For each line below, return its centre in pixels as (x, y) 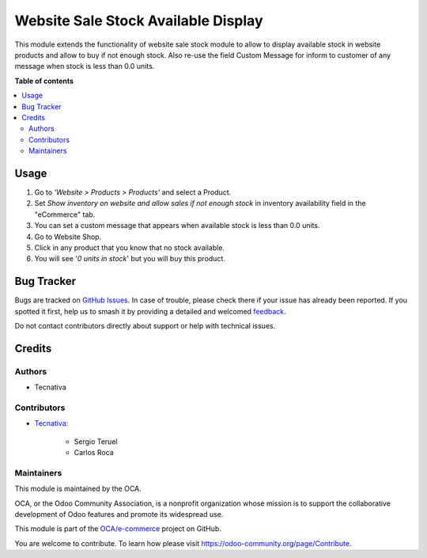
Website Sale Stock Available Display (139, 21)
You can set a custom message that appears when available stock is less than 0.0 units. (177, 226)
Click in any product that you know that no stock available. (130, 247)
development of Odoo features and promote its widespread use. (119, 514)
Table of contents (44, 81)
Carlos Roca (94, 453)
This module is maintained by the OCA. (78, 489)
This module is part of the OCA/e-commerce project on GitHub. (118, 529)
